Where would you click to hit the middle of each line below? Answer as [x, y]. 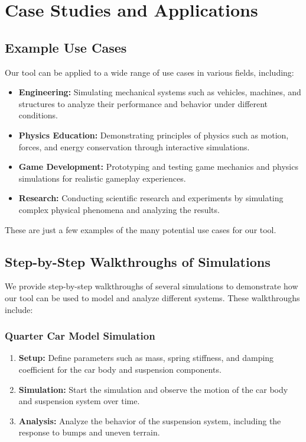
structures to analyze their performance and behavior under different [143, 103]
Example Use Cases [66, 47]
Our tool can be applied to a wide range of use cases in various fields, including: [149, 72]
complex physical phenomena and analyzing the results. [119, 209]
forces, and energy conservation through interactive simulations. [134, 146]
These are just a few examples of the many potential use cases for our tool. [141, 229]
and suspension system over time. [79, 401]
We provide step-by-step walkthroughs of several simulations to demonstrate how [152, 286]
